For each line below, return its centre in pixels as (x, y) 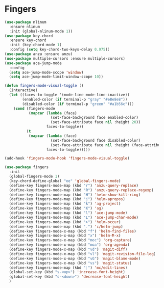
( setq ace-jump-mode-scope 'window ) (46, 72)
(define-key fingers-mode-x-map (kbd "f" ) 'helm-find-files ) (73, 231)
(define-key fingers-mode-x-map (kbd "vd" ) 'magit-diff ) (68, 249)
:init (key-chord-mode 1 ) (35, 45)
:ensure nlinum (24, 26)
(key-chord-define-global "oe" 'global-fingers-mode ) (65, 181)
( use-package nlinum (26, 22)
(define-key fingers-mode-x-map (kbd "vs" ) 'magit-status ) (70, 263)
